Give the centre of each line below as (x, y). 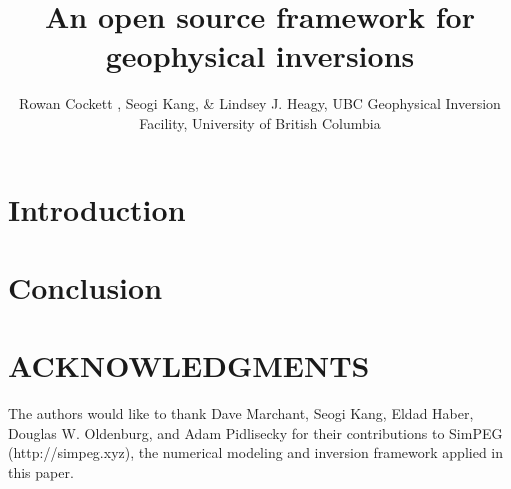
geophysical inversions (260, 55)
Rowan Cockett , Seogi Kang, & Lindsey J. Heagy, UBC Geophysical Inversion (260, 103)
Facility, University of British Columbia (260, 122)
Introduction (97, 208)
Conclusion (85, 286)
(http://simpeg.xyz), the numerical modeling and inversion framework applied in (256, 452)
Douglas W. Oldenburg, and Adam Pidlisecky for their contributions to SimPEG (255, 432)
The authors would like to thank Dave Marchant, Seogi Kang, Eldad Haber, (241, 413)
